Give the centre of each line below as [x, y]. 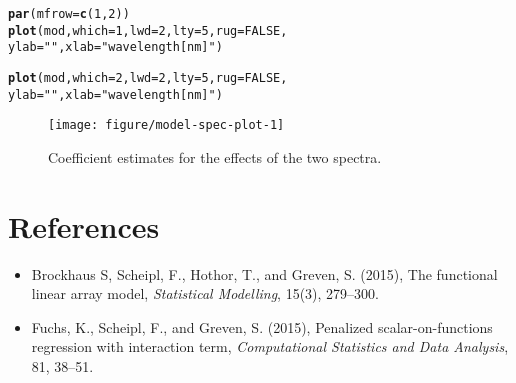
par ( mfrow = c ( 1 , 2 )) [69, 14]
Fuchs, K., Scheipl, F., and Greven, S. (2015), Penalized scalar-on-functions [262, 326]
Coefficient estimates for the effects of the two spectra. [215, 156]
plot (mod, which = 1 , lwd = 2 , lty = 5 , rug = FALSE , [148, 30]
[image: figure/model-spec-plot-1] [166, 125]
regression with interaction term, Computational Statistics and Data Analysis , [270, 346]
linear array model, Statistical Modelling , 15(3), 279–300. [205, 293]
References [84, 225]
